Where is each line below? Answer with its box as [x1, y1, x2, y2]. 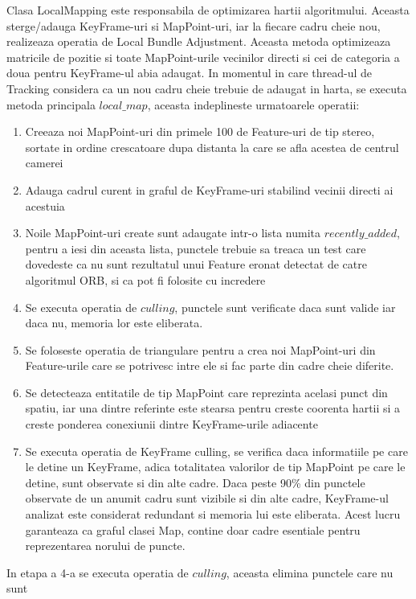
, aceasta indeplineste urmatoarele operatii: [147, 96, 360, 113]
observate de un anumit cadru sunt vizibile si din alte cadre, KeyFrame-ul [25, 490, 389, 507]
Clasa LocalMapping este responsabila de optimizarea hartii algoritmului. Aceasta [6, 2, 410, 18]
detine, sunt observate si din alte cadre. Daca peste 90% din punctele [25, 474, 365, 490]
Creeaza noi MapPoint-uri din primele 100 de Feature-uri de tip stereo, [25, 123, 375, 140]
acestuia [25, 197, 65, 214]
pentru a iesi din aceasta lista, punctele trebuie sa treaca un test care [25, 240, 366, 256]
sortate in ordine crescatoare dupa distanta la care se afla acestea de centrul [25, 138, 399, 155]
